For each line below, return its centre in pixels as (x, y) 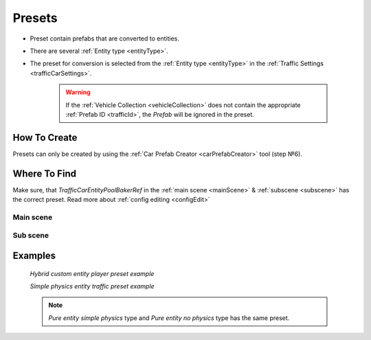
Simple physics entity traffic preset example (92, 286)
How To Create (45, 137)
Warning (78, 92)
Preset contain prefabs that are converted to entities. (105, 38)
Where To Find (45, 173)
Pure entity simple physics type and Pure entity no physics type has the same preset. (169, 318)
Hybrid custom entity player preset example (92, 273)
